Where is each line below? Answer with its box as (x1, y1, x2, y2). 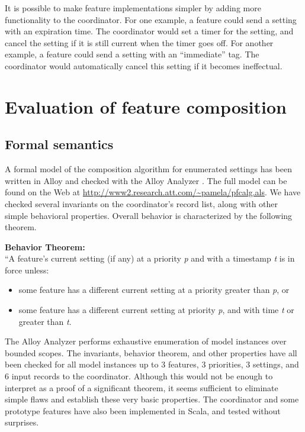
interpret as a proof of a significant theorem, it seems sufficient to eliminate (5, 381, 278, 394)
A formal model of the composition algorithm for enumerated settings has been (5, 163, 293, 175)
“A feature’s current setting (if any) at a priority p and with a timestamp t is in (5, 252, 295, 265)
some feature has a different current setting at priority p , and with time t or (18, 304, 294, 316)
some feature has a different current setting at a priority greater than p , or (18, 283, 290, 296)
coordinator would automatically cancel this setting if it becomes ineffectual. (5, 59, 282, 72)
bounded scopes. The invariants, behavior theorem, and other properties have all (5, 346, 297, 359)
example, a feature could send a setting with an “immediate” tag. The (5, 48, 259, 60)
